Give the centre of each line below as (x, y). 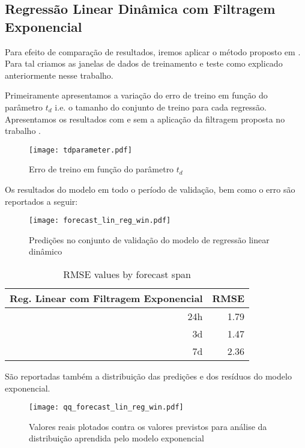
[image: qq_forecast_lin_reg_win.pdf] (106, 407)
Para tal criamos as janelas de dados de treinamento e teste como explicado (144, 63)
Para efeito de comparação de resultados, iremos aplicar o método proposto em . (153, 51)
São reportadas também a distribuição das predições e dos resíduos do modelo (148, 376)
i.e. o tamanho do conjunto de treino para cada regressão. (161, 107)
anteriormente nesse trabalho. (59, 75)
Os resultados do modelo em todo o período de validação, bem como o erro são (150, 189)
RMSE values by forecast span (127, 274)
